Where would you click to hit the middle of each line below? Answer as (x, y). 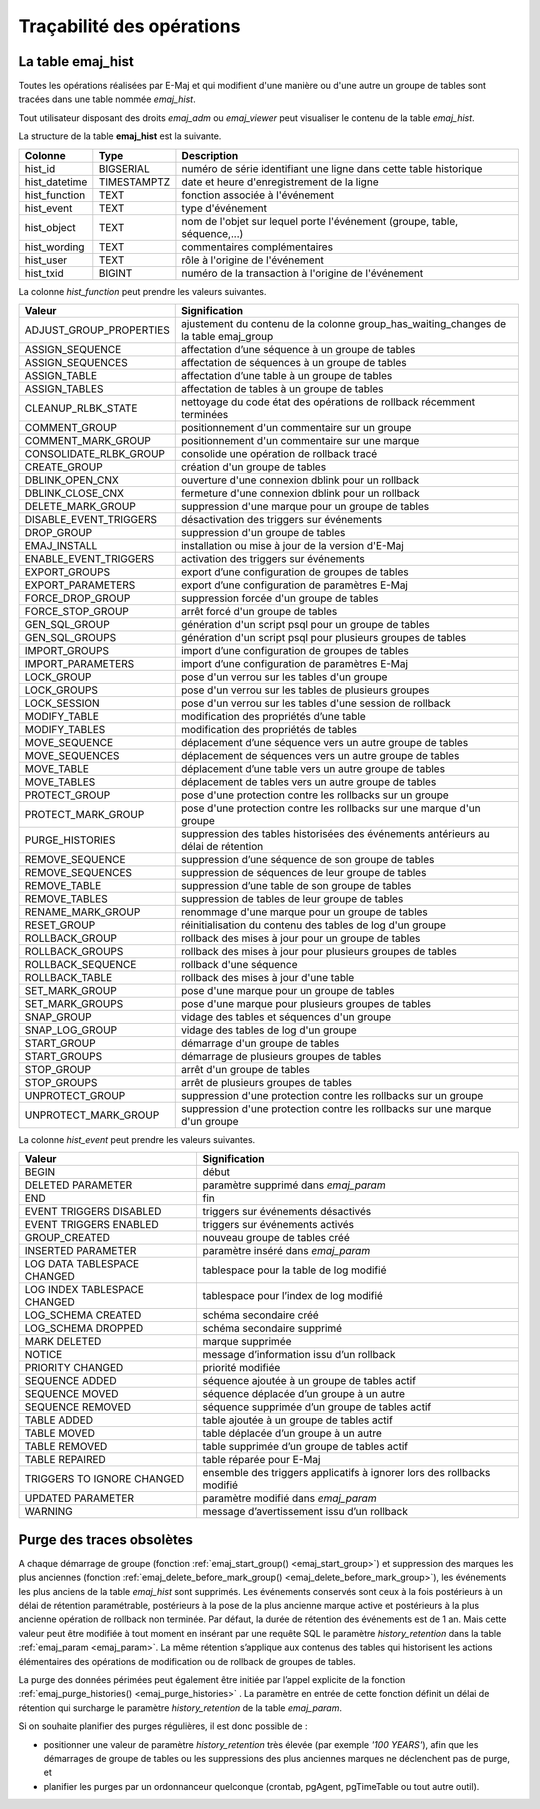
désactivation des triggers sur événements (281, 520)
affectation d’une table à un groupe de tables (286, 376)
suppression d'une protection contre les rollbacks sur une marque (336, 1109)
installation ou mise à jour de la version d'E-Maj (292, 546)
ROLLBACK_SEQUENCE (80, 965)
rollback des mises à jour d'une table (267, 978)
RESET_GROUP (60, 925)
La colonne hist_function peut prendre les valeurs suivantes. (142, 291)
